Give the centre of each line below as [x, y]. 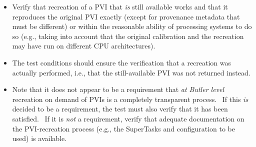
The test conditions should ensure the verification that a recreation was [122, 62]
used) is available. [39, 138]
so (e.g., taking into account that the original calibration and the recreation [128, 36]
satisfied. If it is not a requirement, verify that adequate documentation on [128, 118]
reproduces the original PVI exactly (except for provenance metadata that [126, 16]
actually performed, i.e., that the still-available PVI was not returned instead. [131, 72]
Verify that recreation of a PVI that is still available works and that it [120, 6]
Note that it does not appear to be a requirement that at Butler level [118, 89]
